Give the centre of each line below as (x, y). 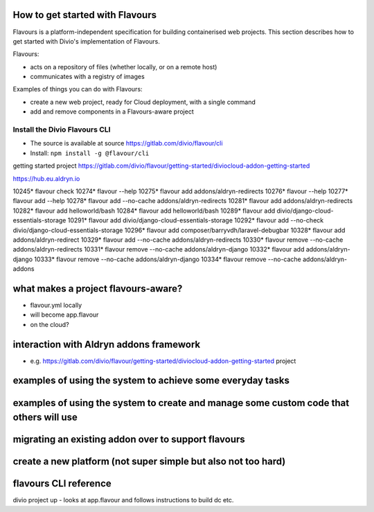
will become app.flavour (64, 315)
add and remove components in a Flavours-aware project (112, 112)
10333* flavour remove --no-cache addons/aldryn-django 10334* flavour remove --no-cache (168, 259)
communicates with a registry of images (87, 77)
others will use (45, 417)
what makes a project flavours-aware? (98, 289)
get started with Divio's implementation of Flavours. (87, 41)
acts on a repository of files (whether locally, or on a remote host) (124, 67)
